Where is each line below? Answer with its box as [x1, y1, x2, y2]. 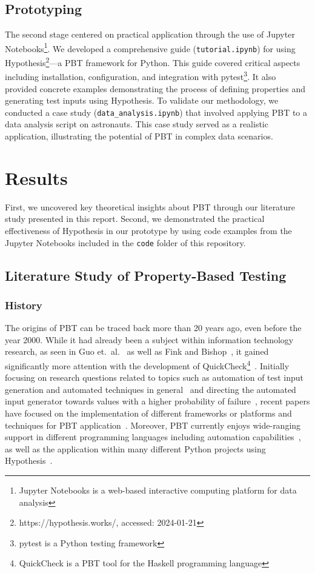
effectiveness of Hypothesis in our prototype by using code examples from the [5, 224, 292, 236]
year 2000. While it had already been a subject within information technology [5, 333, 294, 346]
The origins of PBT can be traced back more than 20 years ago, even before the [5, 321, 302, 334]
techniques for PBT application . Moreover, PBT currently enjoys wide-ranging [5, 418, 301, 431]
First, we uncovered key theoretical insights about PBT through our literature [5, 200, 296, 213]
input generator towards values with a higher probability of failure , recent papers [5, 395, 310, 407]
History [5, 297, 42, 312]
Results [5, 165, 68, 190]
